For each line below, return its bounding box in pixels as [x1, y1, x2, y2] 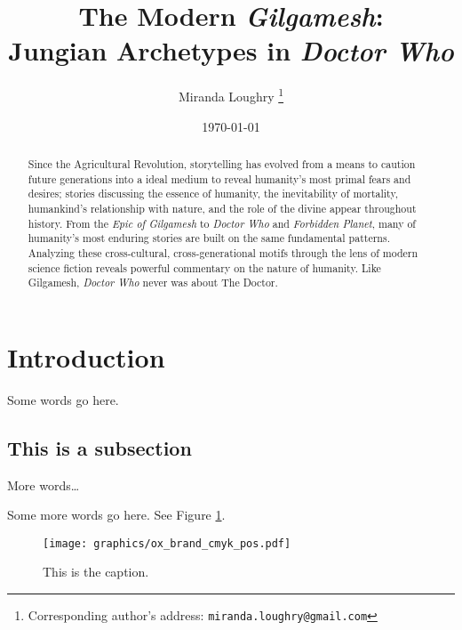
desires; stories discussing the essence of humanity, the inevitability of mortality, [28, 186, 398, 201]
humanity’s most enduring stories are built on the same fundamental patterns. [28, 230, 390, 246]
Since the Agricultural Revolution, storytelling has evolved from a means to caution [28, 156, 416, 171]
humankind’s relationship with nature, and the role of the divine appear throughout [28, 200, 417, 215]
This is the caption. [43, 562, 149, 581]
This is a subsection [7, 433, 192, 461]
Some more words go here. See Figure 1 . [7, 505, 226, 524]
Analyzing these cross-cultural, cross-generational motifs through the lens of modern [28, 245, 418, 260]
